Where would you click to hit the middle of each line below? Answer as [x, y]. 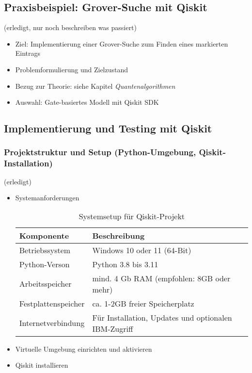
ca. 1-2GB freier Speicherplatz [143, 303]
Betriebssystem [45, 250]
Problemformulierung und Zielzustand [72, 69]
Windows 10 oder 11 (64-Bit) [142, 250]
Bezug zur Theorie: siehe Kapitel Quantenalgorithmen [95, 86]
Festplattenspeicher [52, 303]
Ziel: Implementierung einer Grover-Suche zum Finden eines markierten [122, 43]
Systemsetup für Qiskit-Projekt [132, 216]
